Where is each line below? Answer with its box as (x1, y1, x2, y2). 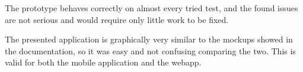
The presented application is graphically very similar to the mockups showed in (5, 33, 293, 45)
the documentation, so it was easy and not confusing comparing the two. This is (5, 44, 296, 57)
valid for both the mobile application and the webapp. (5, 56, 202, 68)
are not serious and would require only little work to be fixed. (5, 13, 229, 25)
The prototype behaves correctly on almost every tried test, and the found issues (5, 2, 298, 14)
